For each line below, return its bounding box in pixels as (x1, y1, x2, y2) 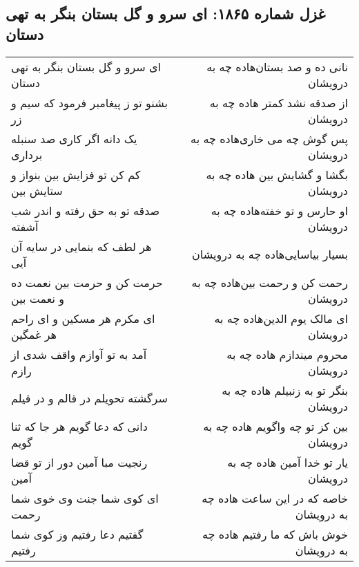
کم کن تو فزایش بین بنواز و (11, 166, 141, 183)
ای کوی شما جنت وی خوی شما (11, 490, 159, 506)
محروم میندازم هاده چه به (226, 346, 348, 362)
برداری (11, 146, 43, 162)
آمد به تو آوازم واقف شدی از (11, 346, 147, 362)
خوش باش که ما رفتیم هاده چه (202, 526, 348, 542)
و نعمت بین (11, 290, 64, 306)
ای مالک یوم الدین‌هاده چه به (214, 310, 348, 326)
